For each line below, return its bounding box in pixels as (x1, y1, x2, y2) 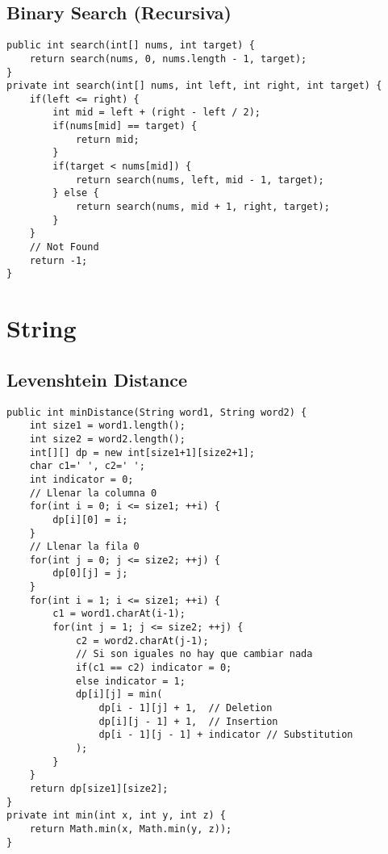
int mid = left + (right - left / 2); (52, 107, 261, 119)
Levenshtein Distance (6, 366, 188, 391)
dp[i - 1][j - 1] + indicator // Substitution (98, 729, 353, 741)
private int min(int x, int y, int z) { (6, 810, 227, 822)
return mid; (75, 133, 140, 145)
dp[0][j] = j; (52, 567, 128, 580)
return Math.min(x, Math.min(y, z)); (29, 823, 232, 835)
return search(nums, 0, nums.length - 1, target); (29, 52, 307, 65)
